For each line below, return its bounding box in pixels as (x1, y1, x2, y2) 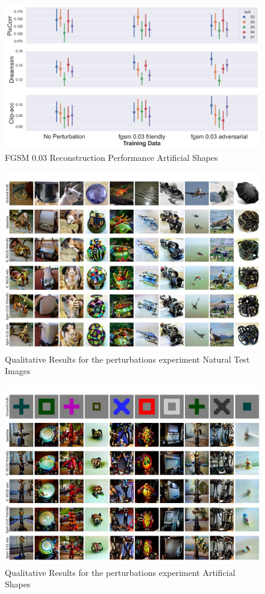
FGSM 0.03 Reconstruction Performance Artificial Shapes (5, 151, 218, 163)
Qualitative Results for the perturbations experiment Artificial (5, 566, 235, 578)
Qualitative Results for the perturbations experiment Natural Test (5, 352, 250, 365)
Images (5, 364, 31, 377)
